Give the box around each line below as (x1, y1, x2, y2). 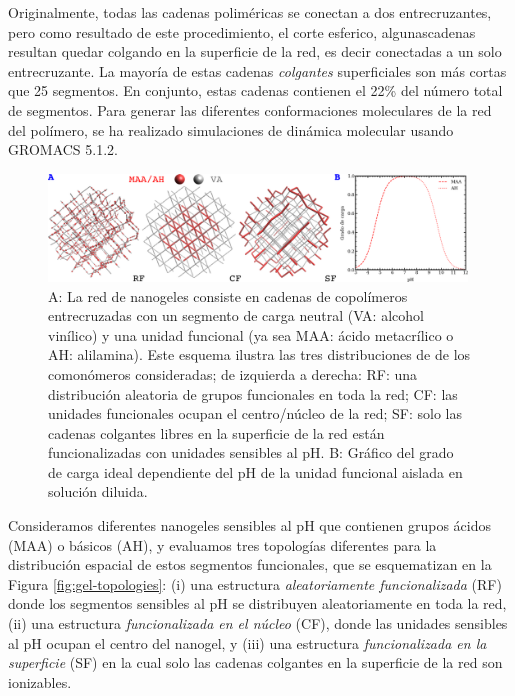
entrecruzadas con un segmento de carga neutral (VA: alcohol (48, 305, 424, 326)
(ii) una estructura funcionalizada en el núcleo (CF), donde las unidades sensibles (8, 613, 508, 634)
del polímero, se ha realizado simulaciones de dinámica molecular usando (8, 119, 454, 140)
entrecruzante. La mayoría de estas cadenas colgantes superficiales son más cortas (8, 60, 507, 81)
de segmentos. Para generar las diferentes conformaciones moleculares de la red (8, 99, 492, 120)
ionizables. (8, 671, 72, 692)
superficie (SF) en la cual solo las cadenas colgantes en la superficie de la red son (8, 652, 503, 673)
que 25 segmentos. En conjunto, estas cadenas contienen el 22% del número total (8, 80, 503, 101)
